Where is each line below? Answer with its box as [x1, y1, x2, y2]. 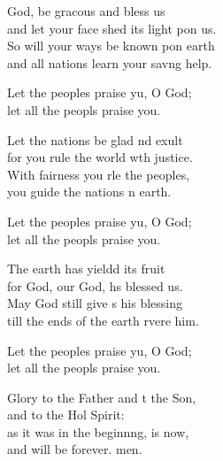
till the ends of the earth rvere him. [7, 311, 199, 329]
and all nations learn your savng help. [7, 53, 212, 72]
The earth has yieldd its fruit [7, 259, 165, 278]
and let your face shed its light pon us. [7, 19, 217, 37]
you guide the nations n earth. [7, 182, 172, 201]
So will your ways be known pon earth [7, 36, 215, 55]
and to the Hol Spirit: [7, 405, 125, 424]
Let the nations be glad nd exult [7, 130, 183, 149]
